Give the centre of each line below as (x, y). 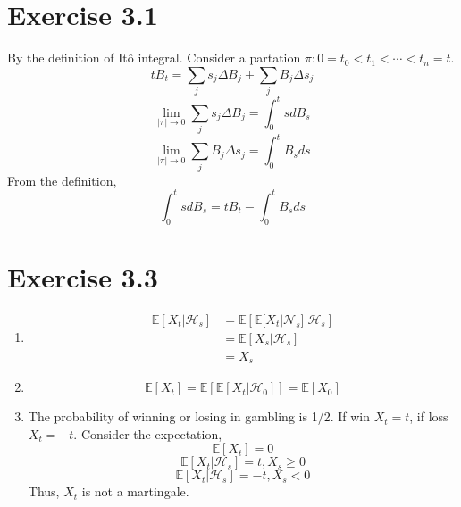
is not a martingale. (135, 491)
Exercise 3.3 (83, 276)
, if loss (429, 416)
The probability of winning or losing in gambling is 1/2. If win (199, 416)
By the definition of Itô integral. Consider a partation (154, 58)
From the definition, (62, 180)
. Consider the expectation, (148, 433)
